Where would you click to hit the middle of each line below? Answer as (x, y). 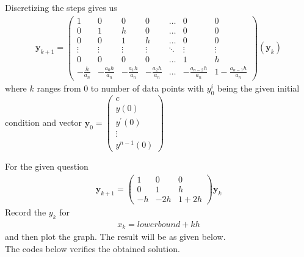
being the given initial (259, 88)
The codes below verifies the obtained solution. (92, 248)
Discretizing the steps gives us (61, 7)
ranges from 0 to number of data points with (121, 88)
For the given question (47, 166)
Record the (26, 212)
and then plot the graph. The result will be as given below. (115, 237)
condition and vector (44, 122)
